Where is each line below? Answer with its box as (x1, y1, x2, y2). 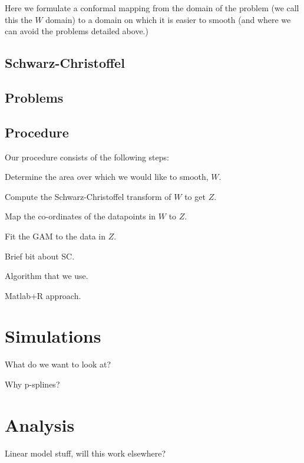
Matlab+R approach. (5, 289, 81, 301)
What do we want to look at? (5, 358, 111, 370)
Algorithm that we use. (5, 270, 88, 282)
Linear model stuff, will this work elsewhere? (5, 446, 166, 459)
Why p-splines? (5, 378, 60, 390)
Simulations (5, 324, 101, 348)
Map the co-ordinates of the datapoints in (5, 210, 156, 222)
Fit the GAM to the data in (5, 229, 106, 242)
